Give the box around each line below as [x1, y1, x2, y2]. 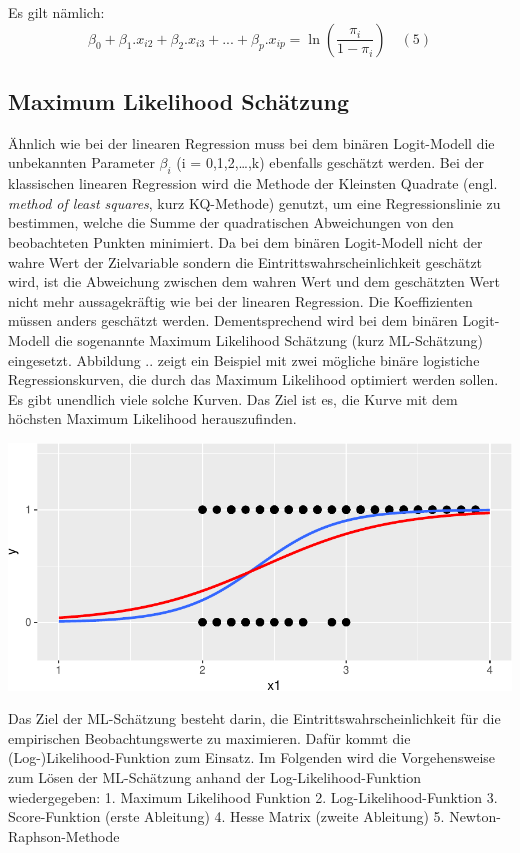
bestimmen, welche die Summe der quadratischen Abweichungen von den [8, 212, 454, 233]
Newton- [449, 806, 501, 827]
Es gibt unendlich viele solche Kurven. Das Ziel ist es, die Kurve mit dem [8, 388, 458, 409]
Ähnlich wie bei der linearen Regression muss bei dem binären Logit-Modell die [8, 132, 495, 153]
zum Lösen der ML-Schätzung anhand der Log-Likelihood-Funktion [8, 766, 422, 787]
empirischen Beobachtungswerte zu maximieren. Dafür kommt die [8, 727, 411, 748]
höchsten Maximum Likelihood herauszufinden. [8, 408, 297, 429]
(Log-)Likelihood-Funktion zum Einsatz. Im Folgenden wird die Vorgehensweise [8, 747, 496, 768]
